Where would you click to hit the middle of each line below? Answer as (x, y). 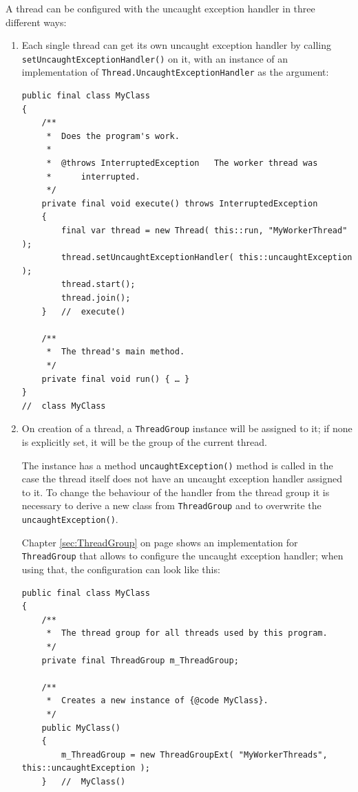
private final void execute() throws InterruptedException (180, 203)
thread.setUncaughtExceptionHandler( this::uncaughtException (207, 258)
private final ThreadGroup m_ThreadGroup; (140, 660)
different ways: (36, 22)
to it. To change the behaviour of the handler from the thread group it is (176, 492)
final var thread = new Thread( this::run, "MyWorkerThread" (204, 231)
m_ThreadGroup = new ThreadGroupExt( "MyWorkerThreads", (194, 754)
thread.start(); (98, 285)
